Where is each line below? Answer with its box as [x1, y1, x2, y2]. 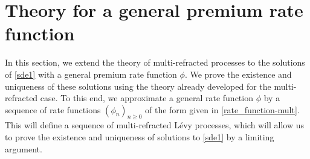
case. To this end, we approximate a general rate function [40, 92, 253, 104]
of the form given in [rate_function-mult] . [145, 103, 300, 116]
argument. [5, 142, 42, 155]
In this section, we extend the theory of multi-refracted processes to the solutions [5, 56, 305, 69]
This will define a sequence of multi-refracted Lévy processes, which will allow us [5, 119, 304, 131]
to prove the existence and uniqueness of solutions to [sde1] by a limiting [5, 131, 274, 143]
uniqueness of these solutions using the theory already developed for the [5, 79, 271, 92]
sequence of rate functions [5, 103, 101, 116]
